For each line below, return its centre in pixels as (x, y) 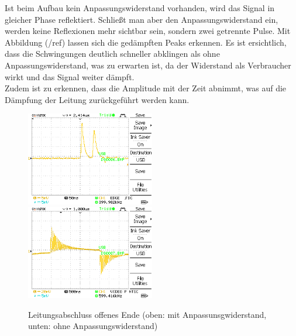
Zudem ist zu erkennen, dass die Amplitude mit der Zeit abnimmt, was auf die (146, 88)
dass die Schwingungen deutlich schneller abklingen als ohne (112, 54)
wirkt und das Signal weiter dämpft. (70, 76)
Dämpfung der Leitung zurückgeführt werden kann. (97, 99)
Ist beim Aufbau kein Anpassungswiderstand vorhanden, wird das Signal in (140, 8)
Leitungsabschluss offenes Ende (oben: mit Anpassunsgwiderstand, (147, 314)
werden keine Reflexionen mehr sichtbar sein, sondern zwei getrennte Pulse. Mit (148, 31)
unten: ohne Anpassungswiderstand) (93, 326)
